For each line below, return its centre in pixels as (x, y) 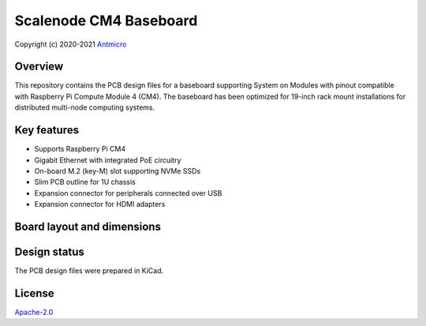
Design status (49, 251)
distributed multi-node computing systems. (85, 107)
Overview (39, 67)
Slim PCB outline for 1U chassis (85, 182)
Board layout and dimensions (88, 226)
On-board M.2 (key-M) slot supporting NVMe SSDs (118, 170)
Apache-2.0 (34, 312)
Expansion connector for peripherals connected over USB (128, 193)
